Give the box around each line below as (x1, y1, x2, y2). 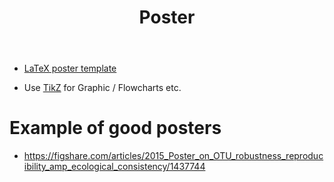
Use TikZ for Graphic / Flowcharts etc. (23, 82, 182, 94)
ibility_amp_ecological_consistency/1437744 (23, 161, 206, 173)
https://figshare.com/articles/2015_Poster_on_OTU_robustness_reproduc (23, 150, 324, 162)
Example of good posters (9, 117, 222, 140)
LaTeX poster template (23, 62, 117, 75)
